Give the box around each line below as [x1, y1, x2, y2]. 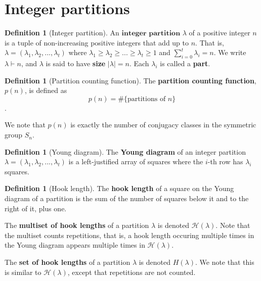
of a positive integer [189, 27, 250, 38]
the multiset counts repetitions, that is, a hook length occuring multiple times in [5, 229, 254, 240]
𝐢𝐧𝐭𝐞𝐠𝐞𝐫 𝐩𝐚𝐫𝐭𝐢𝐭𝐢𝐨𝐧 [121, 30, 181, 37]
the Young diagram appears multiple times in [5, 240, 145, 250]
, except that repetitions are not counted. [67, 266, 196, 277]
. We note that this [195, 257, 254, 267]
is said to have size [46, 58, 106, 69]
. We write [213, 47, 246, 58]
